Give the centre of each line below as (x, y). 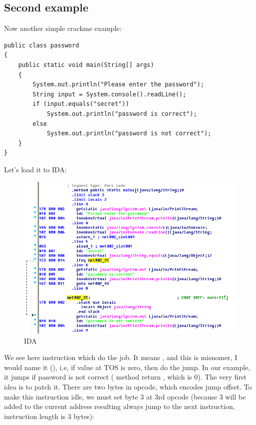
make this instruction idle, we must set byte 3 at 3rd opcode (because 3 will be (125, 396)
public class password (42, 45)
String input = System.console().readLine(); (110, 94)
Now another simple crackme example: (63, 28)
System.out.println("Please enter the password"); (118, 85)
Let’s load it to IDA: (35, 169)
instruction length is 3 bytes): (49, 416)
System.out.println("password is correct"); (122, 114)
